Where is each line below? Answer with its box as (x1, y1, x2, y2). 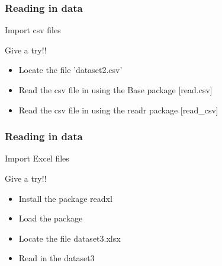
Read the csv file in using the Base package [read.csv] (18, 84, 213, 96)
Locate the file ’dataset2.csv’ (18, 64, 123, 76)
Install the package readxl (18, 192, 112, 204)
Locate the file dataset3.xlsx (18, 232, 121, 244)
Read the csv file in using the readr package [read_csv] (18, 103, 218, 116)
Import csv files (5, 24, 61, 36)
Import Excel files (5, 152, 69, 164)
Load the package (18, 212, 83, 224)
